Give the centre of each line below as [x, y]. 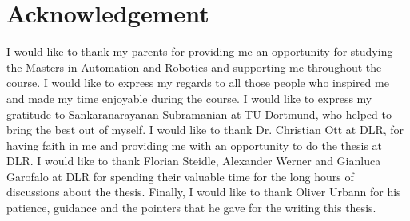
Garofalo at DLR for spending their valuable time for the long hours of [180, 176]
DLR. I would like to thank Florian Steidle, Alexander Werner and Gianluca [194, 161]
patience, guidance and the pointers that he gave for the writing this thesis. [191, 208]
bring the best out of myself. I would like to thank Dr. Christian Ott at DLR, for [205, 130]
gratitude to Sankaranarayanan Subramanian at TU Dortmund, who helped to [199, 114]
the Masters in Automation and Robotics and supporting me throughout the [194, 67]
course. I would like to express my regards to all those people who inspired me [198, 83]
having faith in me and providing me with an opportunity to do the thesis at [195, 145]
